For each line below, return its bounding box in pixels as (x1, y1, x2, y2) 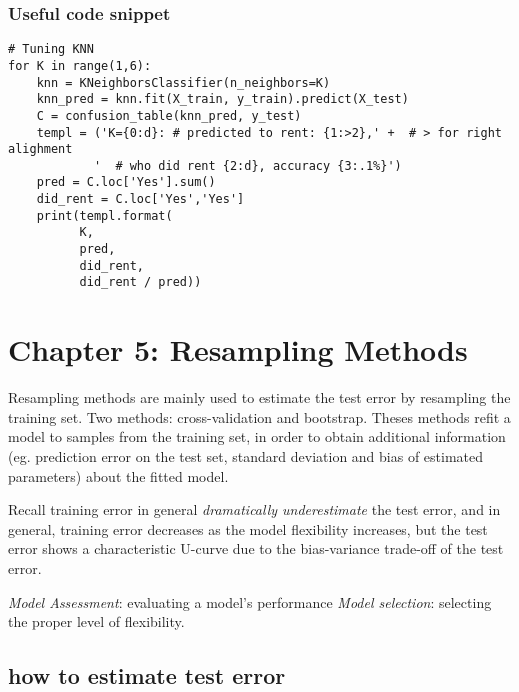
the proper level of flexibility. (8, 611, 185, 632)
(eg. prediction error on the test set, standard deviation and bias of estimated (8, 445, 484, 466)
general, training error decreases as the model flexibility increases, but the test (8, 518, 488, 539)
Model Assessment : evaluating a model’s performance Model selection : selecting (8, 591, 492, 612)
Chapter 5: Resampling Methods (8, 329, 468, 370)
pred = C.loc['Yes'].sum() (36, 175, 216, 190)
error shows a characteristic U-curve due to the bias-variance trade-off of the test (8, 538, 504, 559)
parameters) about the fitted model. (8, 465, 229, 486)
